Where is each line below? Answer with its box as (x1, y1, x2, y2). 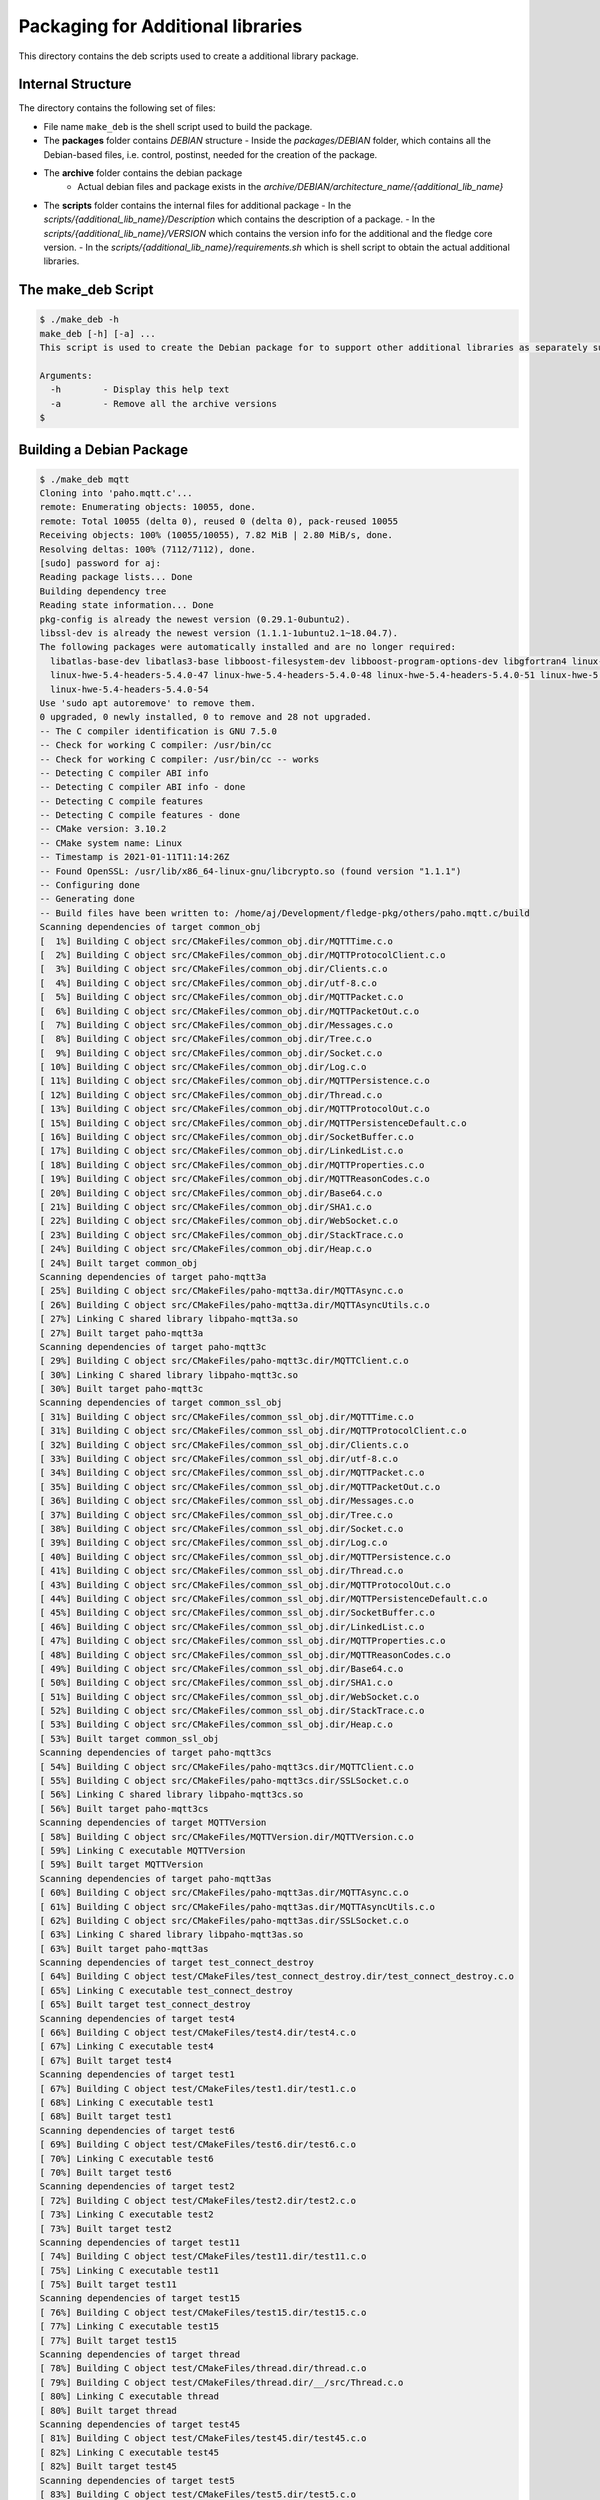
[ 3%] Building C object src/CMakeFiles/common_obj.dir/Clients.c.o (39, 963, 388, 975)
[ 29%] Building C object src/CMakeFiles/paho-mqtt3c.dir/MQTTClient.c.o (39, 1355, 409, 1367)
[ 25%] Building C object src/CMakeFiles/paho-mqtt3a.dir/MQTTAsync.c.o (39, 1285, 404, 1297)
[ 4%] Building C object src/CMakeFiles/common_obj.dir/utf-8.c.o (39, 977, 378, 989)
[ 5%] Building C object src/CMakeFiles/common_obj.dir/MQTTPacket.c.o (39, 991, 404, 1003)
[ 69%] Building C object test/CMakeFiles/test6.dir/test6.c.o (39, 2139, 357, 2150)
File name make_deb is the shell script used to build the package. (43, 120, 313, 132)
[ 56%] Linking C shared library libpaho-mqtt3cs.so (39, 1789, 304, 1800)
